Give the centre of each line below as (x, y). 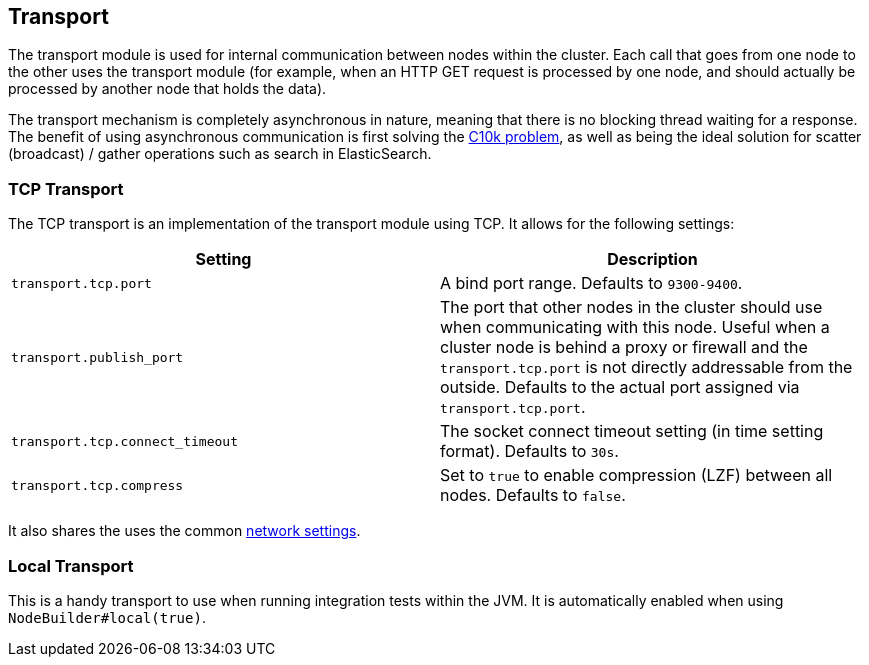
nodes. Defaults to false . (533, 495)
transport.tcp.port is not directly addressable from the (646, 367)
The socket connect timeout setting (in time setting (632, 431)
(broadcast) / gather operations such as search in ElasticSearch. (220, 154)
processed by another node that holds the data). (167, 89)
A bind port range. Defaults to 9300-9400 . (591, 283)
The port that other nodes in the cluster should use (631, 307)
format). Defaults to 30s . (529, 451)
